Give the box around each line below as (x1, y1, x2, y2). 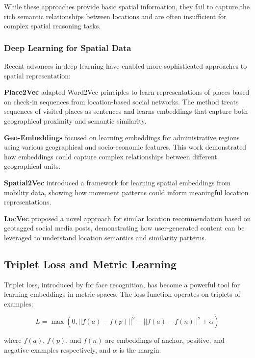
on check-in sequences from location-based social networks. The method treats (4, 96, 239, 106)
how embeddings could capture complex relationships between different (4, 151, 217, 161)
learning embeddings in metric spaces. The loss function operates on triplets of (4, 289, 240, 299)
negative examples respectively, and (4, 345, 111, 355)
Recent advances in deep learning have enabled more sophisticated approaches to (4, 61, 247, 71)
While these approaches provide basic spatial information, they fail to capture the (4, 1, 250, 11)
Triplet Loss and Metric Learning (4, 256, 177, 271)
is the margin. (119, 345, 161, 355)
